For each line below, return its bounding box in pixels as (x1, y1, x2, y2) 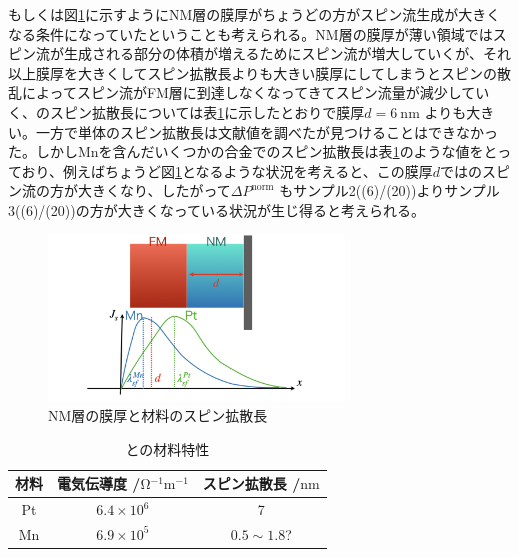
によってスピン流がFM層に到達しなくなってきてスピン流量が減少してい (21, 82, 490, 103)
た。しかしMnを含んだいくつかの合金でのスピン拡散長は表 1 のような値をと (8, 141, 498, 162)
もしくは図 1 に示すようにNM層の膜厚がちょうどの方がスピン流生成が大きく (8, 4, 501, 24)
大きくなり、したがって (77, 180, 231, 201)
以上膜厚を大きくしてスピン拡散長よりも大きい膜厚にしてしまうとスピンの (8, 62, 497, 83)
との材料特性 (125, 438, 210, 459)
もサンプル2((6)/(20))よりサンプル (279, 180, 500, 201)
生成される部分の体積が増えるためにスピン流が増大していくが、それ (63, 43, 511, 64)
